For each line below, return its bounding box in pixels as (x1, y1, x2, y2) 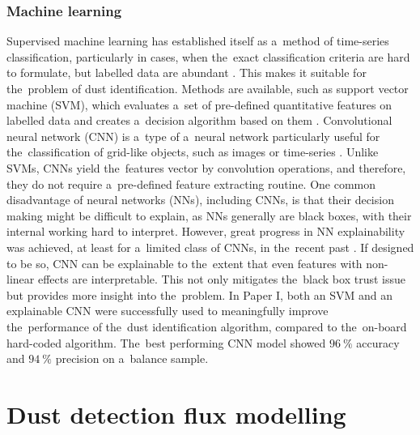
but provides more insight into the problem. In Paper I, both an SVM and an (6, 286, 392, 303)
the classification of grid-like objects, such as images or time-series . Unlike (6, 143, 379, 160)
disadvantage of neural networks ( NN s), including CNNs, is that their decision (6, 191, 394, 208)
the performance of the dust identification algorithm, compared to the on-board (6, 318, 407, 335)
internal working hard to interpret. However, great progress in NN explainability (6, 223, 405, 240)
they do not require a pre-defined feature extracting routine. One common (6, 175, 376, 192)
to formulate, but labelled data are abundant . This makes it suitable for (6, 64, 367, 81)
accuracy (356, 334, 400, 351)
